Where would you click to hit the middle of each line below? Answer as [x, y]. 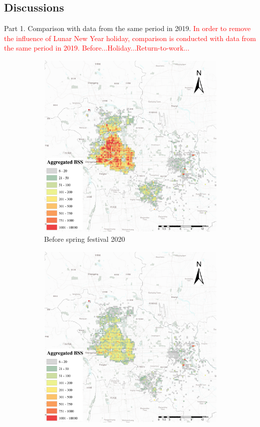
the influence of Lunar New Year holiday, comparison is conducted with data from [130, 38]
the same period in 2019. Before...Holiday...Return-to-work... [97, 48]
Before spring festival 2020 [85, 239]
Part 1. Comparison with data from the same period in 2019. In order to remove [127, 28]
